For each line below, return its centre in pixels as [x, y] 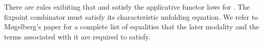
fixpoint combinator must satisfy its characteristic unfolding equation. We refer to [131, 16]
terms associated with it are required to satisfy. [77, 36]
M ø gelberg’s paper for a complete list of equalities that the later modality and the [132, 27]
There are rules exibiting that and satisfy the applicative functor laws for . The [127, 7]
